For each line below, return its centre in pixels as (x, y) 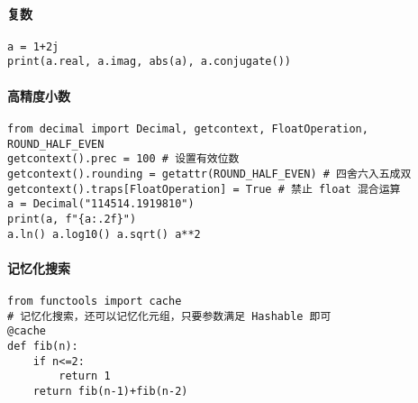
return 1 (85, 376)
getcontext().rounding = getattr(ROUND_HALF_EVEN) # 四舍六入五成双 (209, 174)
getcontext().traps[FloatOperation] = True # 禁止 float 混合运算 (204, 189)
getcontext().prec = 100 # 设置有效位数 (123, 159)
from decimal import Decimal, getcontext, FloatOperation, (188, 128)
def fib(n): (43, 346)
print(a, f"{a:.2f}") (72, 219)
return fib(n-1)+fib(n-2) (110, 391)
